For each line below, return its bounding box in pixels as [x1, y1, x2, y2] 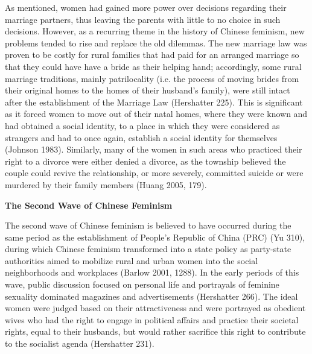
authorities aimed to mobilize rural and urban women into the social [5, 254, 258, 267]
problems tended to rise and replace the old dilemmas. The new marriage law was [5, 36, 307, 49]
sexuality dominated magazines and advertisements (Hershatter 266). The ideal [5, 289, 298, 302]
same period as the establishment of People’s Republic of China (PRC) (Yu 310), [5, 230, 305, 243]
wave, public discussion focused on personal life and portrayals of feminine [5, 278, 279, 291]
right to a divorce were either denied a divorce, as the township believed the [5, 154, 286, 167]
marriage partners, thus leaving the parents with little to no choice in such [5, 13, 281, 25]
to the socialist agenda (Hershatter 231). [5, 337, 154, 350]
